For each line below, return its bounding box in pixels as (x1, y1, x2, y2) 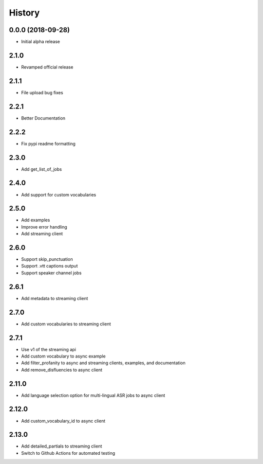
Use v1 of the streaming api (21, 346, 76, 352)
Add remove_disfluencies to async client (21, 367, 102, 373)
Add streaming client (21, 231, 63, 237)
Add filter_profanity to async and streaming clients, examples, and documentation (21, 360, 186, 366)
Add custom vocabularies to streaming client (21, 321, 112, 327)
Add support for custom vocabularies (21, 192, 96, 197)
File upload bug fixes (21, 89, 63, 95)
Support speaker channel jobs (21, 270, 82, 276)
